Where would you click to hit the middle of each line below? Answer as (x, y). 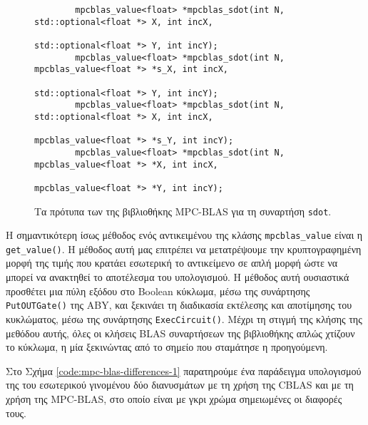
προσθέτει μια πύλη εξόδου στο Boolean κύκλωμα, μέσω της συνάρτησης (158, 291)
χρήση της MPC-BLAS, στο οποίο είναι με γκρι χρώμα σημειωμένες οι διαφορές (174, 398)
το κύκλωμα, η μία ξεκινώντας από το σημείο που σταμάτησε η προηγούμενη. (167, 347)
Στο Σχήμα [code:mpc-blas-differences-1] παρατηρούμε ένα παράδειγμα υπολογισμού (184, 370)
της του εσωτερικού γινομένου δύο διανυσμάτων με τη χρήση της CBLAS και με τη (180, 385)
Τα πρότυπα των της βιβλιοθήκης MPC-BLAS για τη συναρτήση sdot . (183, 211)
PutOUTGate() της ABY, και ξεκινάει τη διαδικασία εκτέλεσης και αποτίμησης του (179, 305)
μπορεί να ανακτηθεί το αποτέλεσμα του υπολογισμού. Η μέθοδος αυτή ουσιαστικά (178, 277)
